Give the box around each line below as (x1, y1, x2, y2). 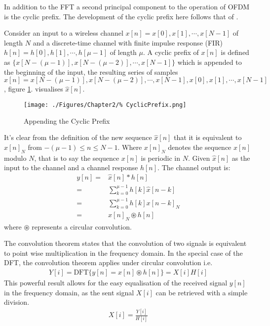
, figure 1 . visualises (4, 84, 63, 94)
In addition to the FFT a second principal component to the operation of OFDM (4, 1, 250, 11)
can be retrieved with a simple (155, 287, 248, 297)
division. (4, 297, 30, 307)
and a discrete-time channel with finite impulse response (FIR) (33, 37, 223, 47)
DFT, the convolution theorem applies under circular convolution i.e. (4, 257, 213, 268)
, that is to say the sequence (34, 152, 119, 163)
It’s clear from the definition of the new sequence (4, 132, 152, 142)
